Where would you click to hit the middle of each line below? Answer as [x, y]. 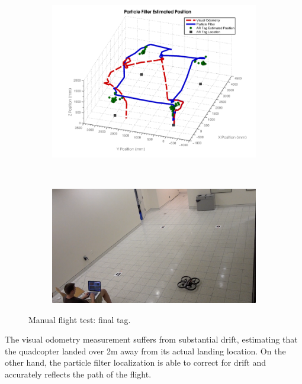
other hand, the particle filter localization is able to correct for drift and [135, 362]
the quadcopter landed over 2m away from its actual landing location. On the [145, 351]
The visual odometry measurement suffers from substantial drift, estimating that [151, 339]
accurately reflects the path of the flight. [78, 374]
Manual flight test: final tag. [80, 319]
